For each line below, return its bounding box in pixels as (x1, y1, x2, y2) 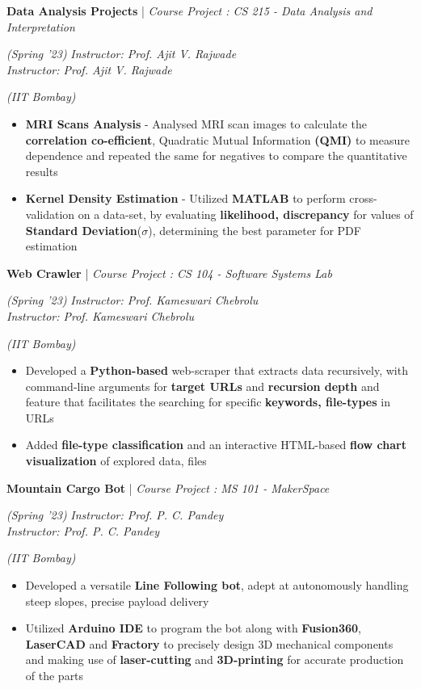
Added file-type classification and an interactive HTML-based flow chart (25, 436, 406, 453)
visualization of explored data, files (25, 452, 207, 469)
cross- (349, 190, 377, 207)
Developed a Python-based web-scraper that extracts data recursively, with (25, 362, 408, 379)
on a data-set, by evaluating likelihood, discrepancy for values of (78, 205, 414, 222)
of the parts (25, 667, 84, 683)
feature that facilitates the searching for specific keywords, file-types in (25, 393, 390, 410)
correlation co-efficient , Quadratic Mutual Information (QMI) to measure (25, 131, 410, 148)
